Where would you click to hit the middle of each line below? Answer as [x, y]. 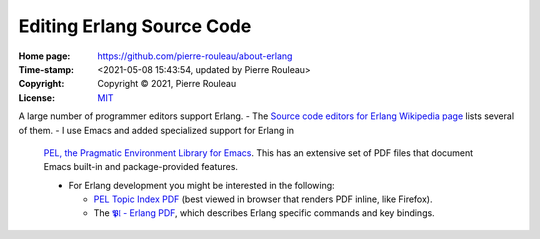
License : [36, 97]
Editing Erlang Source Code [135, 26]
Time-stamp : [46, 69]
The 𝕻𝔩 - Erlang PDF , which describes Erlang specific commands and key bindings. [264, 213]
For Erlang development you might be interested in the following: [201, 185]
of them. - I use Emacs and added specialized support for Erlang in [156, 130]
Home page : [44, 56]
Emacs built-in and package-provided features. [141, 167]
